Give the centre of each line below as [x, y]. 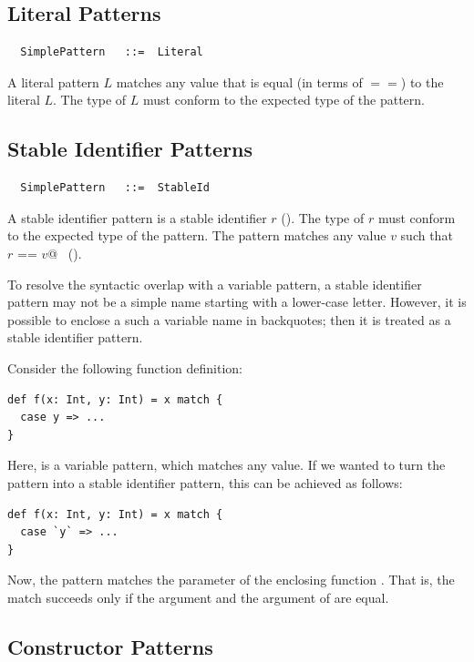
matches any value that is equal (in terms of [239, 81]
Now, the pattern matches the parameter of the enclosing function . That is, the [231, 580]
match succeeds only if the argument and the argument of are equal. [198, 597]
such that [427, 235]
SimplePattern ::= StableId [115, 188]
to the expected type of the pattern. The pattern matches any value [197, 235]
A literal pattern [53, 81]
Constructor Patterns [110, 646]
